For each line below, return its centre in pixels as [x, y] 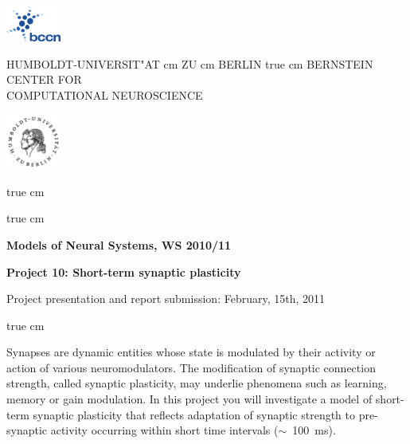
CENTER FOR [44, 79]
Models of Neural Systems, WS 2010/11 [119, 244]
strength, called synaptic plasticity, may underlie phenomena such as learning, [197, 383]
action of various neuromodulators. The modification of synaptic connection [191, 367]
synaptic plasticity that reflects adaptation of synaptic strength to [194, 414]
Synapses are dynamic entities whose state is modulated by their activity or [191, 352]
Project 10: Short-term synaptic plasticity [124, 271]
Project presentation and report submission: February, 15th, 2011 [166, 299]
